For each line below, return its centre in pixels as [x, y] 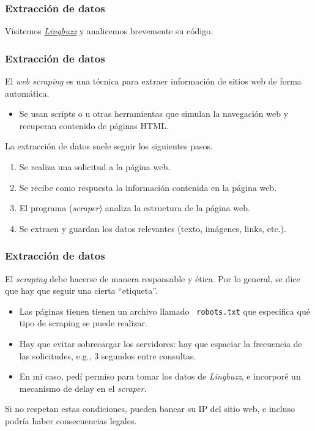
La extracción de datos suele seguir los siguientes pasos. [109, 146]
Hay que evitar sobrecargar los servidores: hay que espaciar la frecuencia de [161, 344]
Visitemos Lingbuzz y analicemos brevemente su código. [109, 31]
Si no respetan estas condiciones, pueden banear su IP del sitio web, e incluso [150, 409]
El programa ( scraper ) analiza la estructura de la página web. [135, 208]
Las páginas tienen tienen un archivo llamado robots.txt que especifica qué [165, 311]
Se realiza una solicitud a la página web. [95, 167]
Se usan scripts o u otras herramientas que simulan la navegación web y [154, 114]
